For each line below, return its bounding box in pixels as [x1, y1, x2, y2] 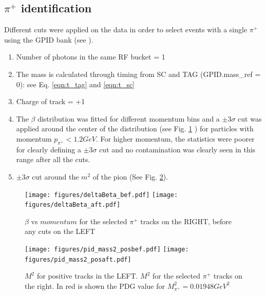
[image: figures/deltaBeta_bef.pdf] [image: [25, 191, 178, 199]
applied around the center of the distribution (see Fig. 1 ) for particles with [16, 123, 254, 134]
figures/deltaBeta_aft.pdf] [25, 201, 121, 209]
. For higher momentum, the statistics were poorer [96, 133, 255, 144]
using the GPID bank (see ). [4, 34, 93, 45]
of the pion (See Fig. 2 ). [92, 171, 168, 182]
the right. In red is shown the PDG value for [25, 280, 165, 291]
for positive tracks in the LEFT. [36, 270, 138, 281]
